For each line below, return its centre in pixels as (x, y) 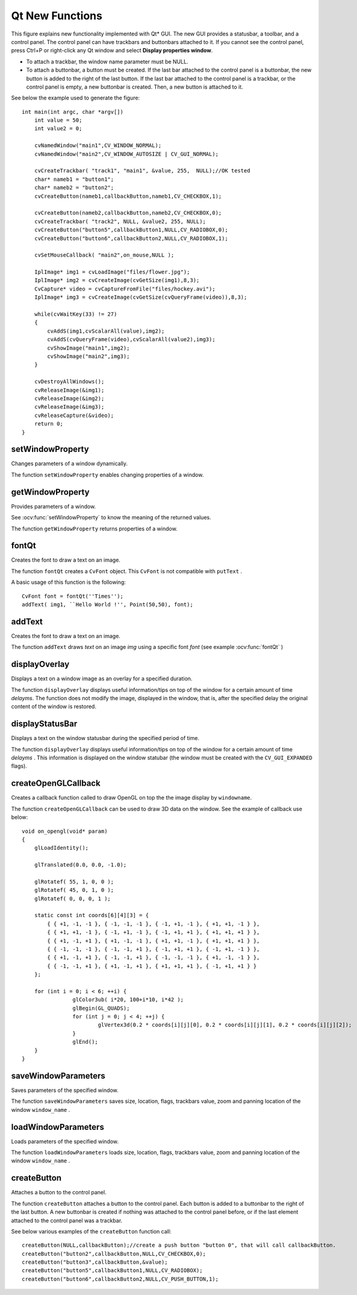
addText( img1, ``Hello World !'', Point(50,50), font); (108, 604)
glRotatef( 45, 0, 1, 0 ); (74, 890)
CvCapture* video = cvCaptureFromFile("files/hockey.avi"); (125, 289)
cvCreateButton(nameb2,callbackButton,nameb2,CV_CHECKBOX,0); (128, 213)
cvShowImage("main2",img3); (88, 356)
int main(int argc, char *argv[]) (73, 112)
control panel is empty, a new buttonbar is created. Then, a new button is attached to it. (135, 87)
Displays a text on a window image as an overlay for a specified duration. (102, 679)
